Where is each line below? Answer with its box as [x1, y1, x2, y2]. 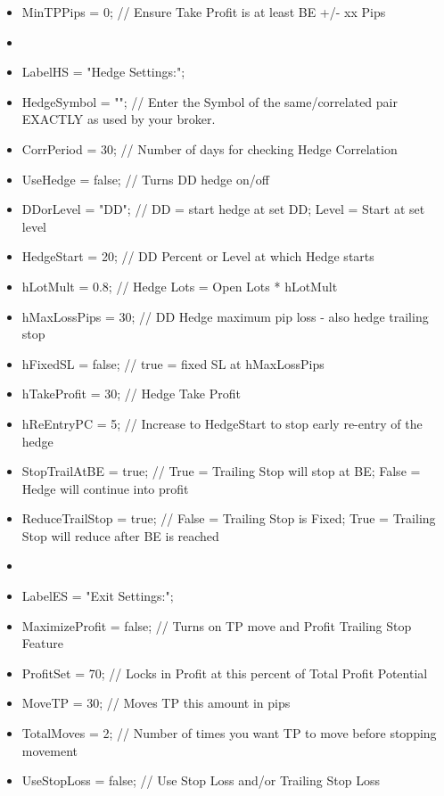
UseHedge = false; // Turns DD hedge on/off [21, 169, 269, 188]
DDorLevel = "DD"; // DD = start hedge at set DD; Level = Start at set [21, 200, 425, 218]
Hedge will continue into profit [21, 479, 189, 497]
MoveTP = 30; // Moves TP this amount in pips [21, 693, 291, 712]
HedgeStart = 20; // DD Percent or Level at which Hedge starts [21, 247, 374, 266]
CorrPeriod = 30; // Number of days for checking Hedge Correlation [21, 139, 398, 158]
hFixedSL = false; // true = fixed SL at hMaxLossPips [21, 354, 325, 373]
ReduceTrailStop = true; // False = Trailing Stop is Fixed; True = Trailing [21, 509, 436, 528]
